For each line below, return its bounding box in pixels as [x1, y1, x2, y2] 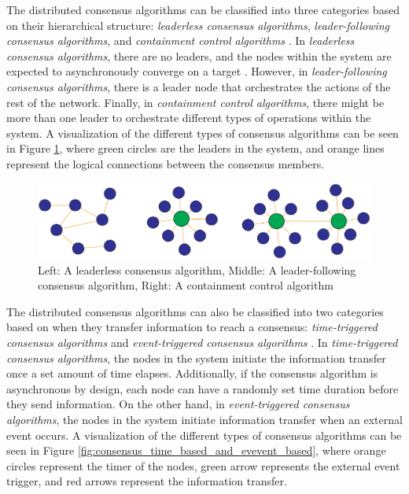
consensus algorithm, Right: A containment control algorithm [38, 277, 333, 293]
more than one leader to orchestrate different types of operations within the [6, 109, 371, 126]
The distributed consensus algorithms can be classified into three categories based [6, 2, 400, 17]
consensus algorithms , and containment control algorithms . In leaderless [6, 32, 355, 49]
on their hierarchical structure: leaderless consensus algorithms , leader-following [6, 17, 390, 33]
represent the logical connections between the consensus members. [6, 155, 325, 171]
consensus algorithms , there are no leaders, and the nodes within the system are [6, 47, 392, 64]
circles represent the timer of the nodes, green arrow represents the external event [6, 457, 400, 474]
